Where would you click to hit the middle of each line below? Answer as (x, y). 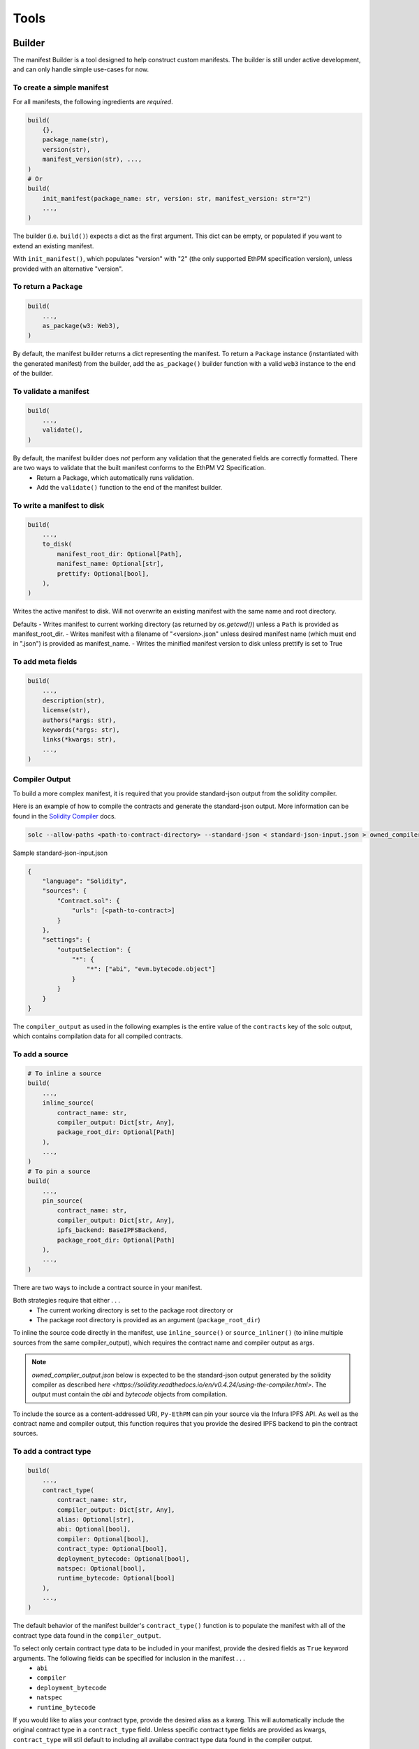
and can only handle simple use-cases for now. (81, 69)
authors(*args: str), (79, 720)
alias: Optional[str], (96, 1519)
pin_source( (63, 1201)
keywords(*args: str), (81, 730)
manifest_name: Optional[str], (110, 564)
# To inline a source (65, 1073)
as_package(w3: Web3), (81, 326)
